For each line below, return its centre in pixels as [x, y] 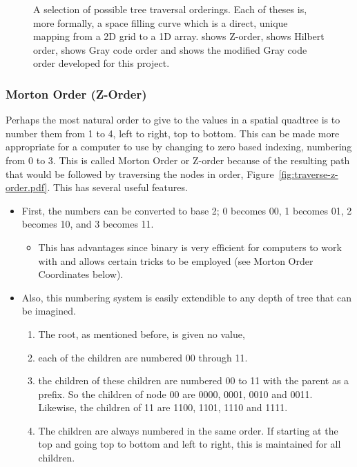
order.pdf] [27, 187]
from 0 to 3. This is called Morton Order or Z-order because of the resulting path [178, 160]
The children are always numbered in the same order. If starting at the [188, 430]
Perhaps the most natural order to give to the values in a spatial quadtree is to [173, 120]
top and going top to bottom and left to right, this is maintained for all [190, 444]
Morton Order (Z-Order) [76, 93]
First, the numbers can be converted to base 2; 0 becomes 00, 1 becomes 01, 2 [187, 210]
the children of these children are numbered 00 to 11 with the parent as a [194, 380]
